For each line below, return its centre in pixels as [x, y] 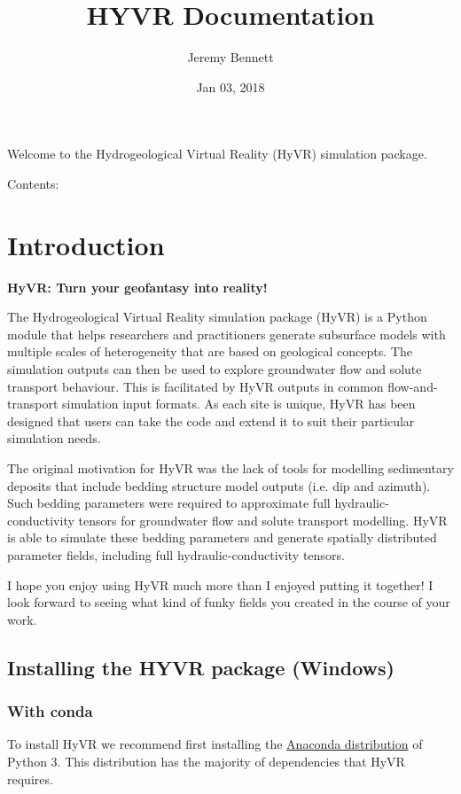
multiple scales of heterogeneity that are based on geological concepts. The [210, 351]
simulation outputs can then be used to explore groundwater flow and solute [215, 369]
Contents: [33, 183]
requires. [30, 778]
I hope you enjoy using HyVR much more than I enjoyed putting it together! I [220, 584]
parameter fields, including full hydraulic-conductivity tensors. [176, 554]
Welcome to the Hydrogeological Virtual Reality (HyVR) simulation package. [217, 154]
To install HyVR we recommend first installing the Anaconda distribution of [215, 744]
